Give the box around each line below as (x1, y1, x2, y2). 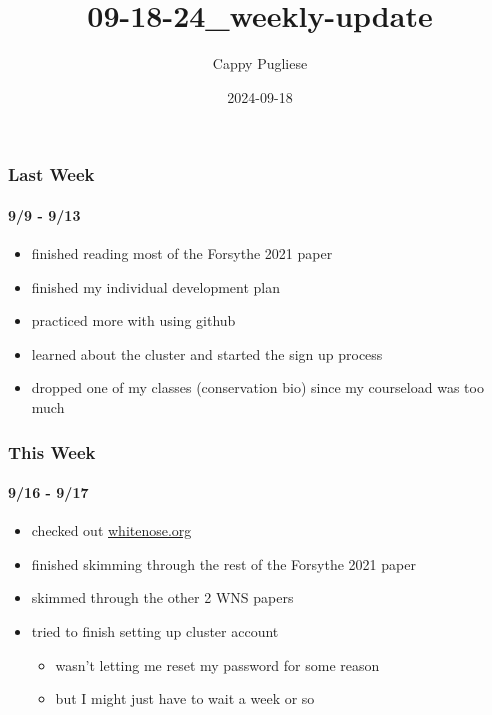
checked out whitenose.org (31, 520, 192, 541)
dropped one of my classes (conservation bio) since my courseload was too (31, 377, 484, 398)
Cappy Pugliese (212, 53, 308, 74)
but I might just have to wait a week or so (55, 688, 315, 709)
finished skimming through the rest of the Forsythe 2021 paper (31, 553, 416, 574)
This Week (8, 439, 96, 464)
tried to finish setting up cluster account (31, 621, 279, 642)
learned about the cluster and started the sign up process (31, 343, 383, 364)
